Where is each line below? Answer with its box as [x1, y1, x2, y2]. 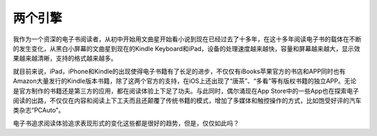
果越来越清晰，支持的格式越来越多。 [13, 54, 117, 63]
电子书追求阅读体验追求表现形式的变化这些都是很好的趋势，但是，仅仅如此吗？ [13, 119, 239, 127]
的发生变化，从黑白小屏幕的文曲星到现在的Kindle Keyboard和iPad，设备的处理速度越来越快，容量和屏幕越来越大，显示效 [13, 44, 361, 52]
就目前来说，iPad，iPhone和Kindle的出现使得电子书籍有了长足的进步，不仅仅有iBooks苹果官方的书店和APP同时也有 [13, 67, 346, 75]
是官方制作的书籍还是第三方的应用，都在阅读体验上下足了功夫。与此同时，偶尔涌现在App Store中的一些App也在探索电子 [13, 86, 360, 95]
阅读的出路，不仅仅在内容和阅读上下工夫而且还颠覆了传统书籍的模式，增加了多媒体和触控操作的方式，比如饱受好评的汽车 [13, 96, 362, 105]
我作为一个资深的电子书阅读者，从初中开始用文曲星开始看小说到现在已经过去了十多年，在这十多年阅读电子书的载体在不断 [13, 35, 362, 43]
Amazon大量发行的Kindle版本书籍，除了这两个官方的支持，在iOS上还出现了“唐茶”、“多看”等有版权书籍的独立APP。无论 [13, 77, 357, 85]
